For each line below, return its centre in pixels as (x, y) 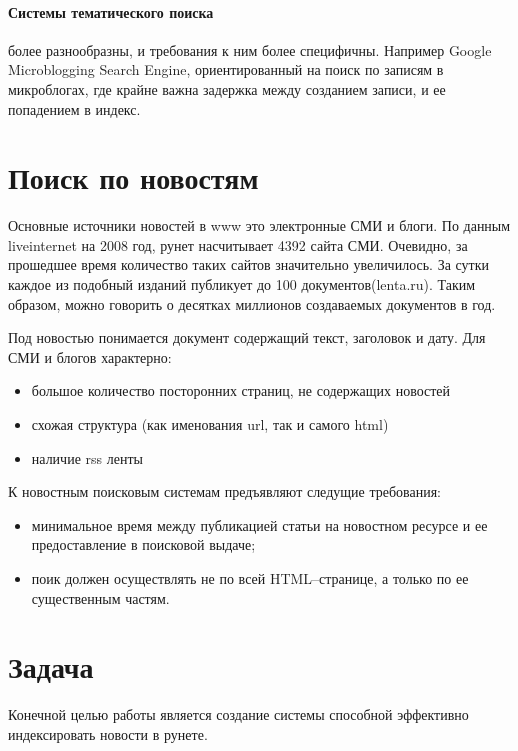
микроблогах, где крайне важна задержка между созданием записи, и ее (227, 88)
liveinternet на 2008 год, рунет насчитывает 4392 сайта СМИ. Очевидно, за (238, 244)
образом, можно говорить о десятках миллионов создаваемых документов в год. (252, 303)
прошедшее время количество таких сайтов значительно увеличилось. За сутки (248, 264)
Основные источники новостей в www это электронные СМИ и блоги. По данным (259, 225)
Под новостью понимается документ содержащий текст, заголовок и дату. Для (247, 337)
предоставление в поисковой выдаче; (143, 544)
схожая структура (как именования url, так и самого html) (210, 424)
